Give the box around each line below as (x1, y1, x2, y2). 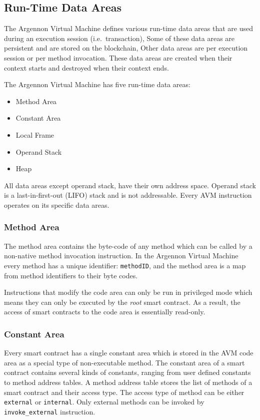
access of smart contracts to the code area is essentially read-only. (4, 306, 205, 317)
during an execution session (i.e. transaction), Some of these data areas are (4, 33, 235, 43)
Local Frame (15, 129, 54, 140)
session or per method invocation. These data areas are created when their (4, 52, 232, 63)
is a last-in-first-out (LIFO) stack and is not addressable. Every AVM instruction (4, 190, 252, 200)
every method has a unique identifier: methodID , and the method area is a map (4, 260, 246, 270)
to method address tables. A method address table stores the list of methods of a (4, 376, 252, 387)
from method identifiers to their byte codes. (4, 270, 138, 280)
